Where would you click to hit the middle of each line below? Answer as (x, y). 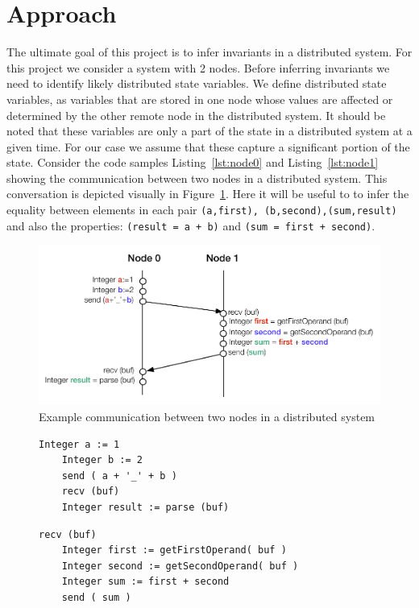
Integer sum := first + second (145, 582)
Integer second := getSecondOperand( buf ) (180, 566)
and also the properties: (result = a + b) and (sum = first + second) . (191, 225)
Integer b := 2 (102, 460)
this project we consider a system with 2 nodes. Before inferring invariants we (198, 67)
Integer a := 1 (79, 444)
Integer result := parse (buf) (145, 508)
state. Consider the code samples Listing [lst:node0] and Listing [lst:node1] (193, 162)
